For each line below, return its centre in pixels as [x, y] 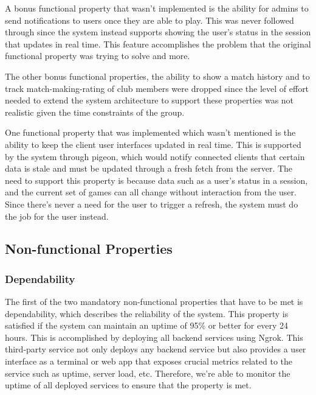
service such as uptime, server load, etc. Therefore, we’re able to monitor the [148, 373]
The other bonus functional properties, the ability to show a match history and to [157, 76]
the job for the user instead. [57, 216]
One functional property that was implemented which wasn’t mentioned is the [150, 132]
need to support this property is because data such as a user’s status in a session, [156, 180]
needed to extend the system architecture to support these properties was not [149, 100]
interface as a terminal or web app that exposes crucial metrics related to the [149, 361]
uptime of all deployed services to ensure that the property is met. [128, 385]
